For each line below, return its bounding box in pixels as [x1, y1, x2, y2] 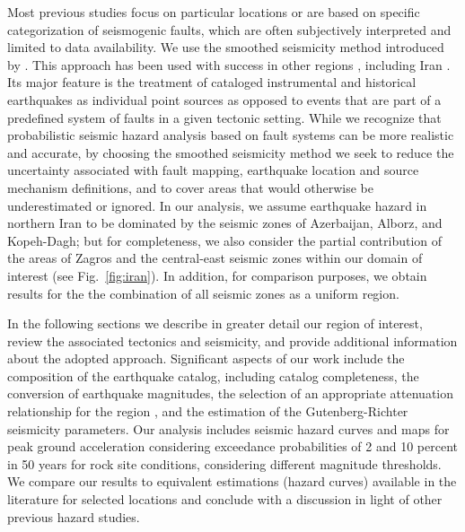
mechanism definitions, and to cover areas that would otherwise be [7, 178, 373, 196]
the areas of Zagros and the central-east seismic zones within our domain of [7, 249, 423, 267]
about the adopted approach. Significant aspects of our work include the [7, 349, 405, 368]
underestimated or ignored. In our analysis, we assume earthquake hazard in [7, 196, 427, 214]
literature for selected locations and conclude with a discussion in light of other [7, 490, 443, 509]
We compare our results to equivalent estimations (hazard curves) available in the [7, 472, 457, 491]
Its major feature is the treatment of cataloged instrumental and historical [7, 73, 417, 92]
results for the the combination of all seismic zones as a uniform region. [7, 283, 399, 302]
